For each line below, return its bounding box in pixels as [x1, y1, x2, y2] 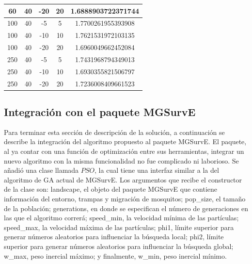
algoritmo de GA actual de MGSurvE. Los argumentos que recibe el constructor [4, 174, 242, 184]
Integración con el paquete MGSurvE [4, 104, 196, 119]
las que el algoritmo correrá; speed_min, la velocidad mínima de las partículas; [4, 213, 239, 223]
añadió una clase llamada [4, 165, 79, 175]
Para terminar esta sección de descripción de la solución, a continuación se [4, 127, 225, 137]
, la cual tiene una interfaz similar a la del [94, 165, 219, 175]
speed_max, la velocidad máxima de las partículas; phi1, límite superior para [4, 222, 234, 232]
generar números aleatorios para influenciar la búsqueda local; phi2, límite [4, 231, 224, 242]
